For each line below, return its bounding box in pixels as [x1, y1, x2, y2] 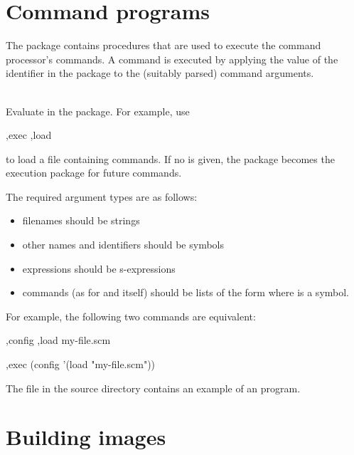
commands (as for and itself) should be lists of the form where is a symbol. [22, 285, 350, 300]
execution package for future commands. [6, 165, 182, 180]
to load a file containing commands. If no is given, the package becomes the [6, 151, 335, 166]
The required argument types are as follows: [6, 189, 198, 204]
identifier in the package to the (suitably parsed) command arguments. [6, 66, 314, 80]
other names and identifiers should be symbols [22, 237, 224, 252]
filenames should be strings [22, 213, 140, 228]
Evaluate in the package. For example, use [6, 103, 190, 118]
